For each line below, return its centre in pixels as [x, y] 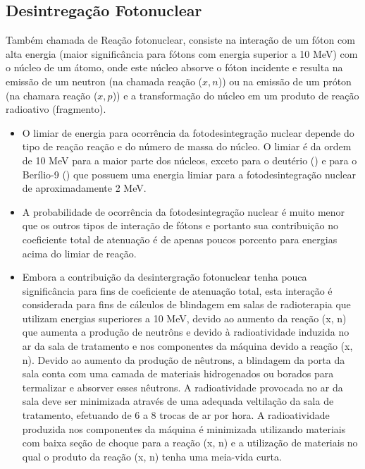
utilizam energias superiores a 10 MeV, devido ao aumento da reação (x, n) [184, 318]
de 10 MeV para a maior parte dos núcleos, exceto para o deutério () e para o [190, 160]
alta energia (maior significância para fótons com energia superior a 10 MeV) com [182, 53]
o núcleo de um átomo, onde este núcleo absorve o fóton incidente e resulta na [174, 67]
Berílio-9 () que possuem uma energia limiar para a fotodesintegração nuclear [189, 174]
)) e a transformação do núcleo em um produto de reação [236, 95]
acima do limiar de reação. [79, 253]
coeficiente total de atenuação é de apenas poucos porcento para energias [180, 239]
